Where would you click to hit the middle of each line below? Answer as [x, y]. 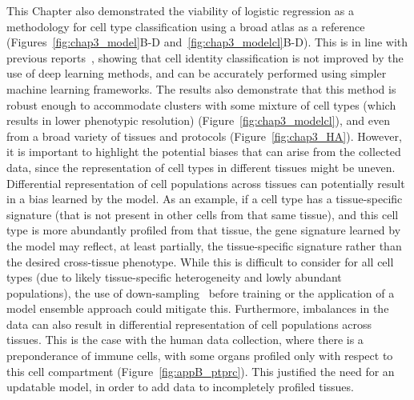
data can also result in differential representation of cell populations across [189, 324]
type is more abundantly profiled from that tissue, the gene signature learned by [204, 230]
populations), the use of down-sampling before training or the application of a [201, 292]
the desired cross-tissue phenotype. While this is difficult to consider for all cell [200, 261]
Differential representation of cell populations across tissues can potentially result [206, 183]
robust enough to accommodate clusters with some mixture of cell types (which [201, 104]
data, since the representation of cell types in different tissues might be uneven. [201, 167]
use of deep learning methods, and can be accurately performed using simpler [197, 73]
